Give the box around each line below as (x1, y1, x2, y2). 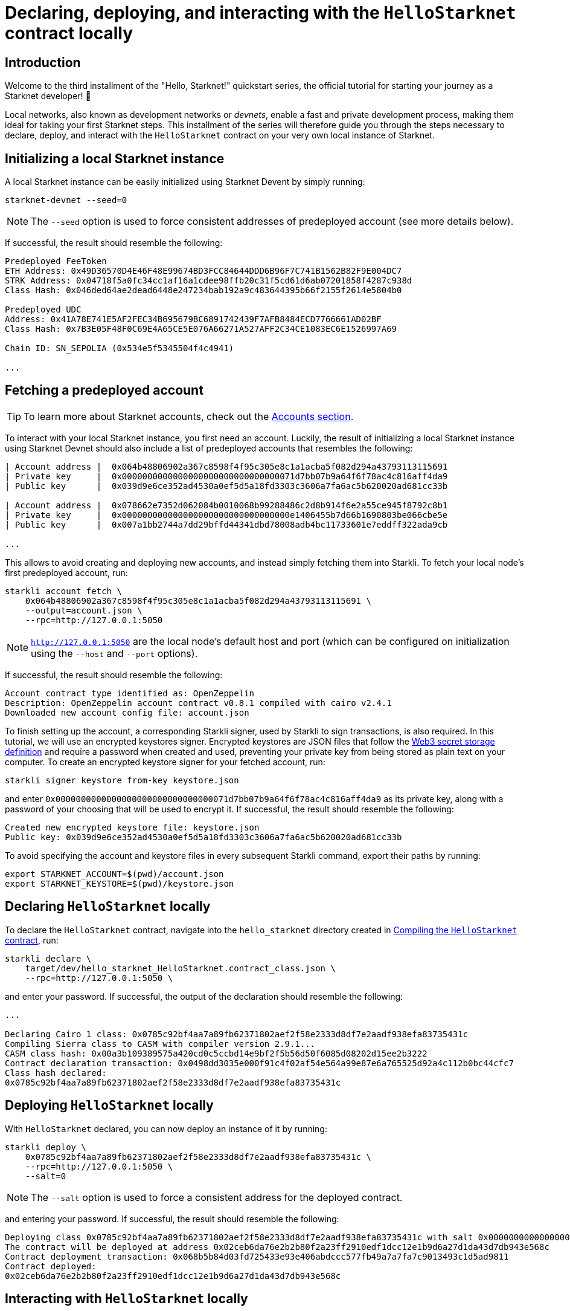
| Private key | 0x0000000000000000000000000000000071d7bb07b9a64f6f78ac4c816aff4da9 (5, 471, 448, 481)
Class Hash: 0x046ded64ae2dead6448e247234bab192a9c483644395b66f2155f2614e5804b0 (5, 285, 402, 296)
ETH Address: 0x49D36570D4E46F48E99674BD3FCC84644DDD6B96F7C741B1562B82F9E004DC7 (5, 266, 402, 276)
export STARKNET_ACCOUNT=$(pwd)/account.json (5, 869, 224, 879)
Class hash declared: (5, 1067, 107, 1078)
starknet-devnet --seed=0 (5, 195, 127, 206)
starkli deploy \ (5, 1142, 86, 1152)
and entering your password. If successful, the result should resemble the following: (5, 1213, 339, 1224)
